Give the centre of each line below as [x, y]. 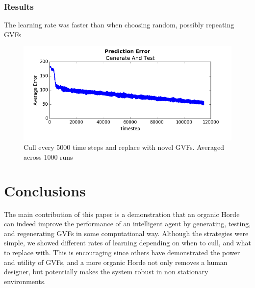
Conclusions [45, 190]
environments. [25, 281]
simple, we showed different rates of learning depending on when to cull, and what [127, 243]
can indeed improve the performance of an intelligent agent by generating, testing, [127, 224]
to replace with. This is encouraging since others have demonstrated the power [122, 252]
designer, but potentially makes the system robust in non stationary [106, 272]
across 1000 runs [48, 156]
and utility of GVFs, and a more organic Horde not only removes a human [116, 262]
